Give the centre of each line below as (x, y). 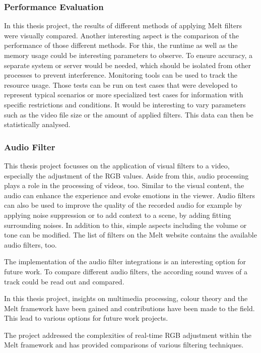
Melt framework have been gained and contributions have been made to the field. (129, 308)
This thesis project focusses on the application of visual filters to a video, (117, 165)
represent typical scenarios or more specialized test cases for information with (124, 95)
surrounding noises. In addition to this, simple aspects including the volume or (125, 225)
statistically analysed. (37, 124)
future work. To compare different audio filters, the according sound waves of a (126, 271)
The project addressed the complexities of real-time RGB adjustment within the (128, 335)
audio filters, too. (30, 244)
